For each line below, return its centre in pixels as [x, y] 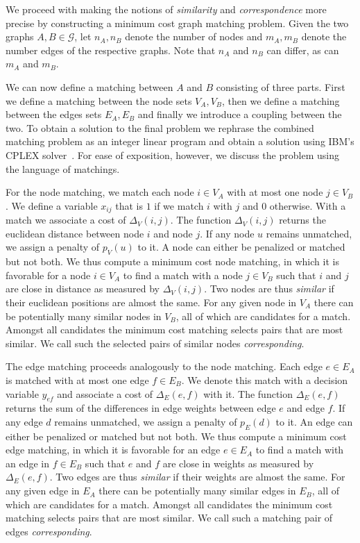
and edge [306, 408]
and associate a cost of [105, 393]
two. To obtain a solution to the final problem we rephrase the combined [160, 127]
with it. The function [248, 393]
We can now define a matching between [89, 86]
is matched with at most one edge [77, 379]
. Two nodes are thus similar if [269, 289]
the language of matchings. [63, 168]
